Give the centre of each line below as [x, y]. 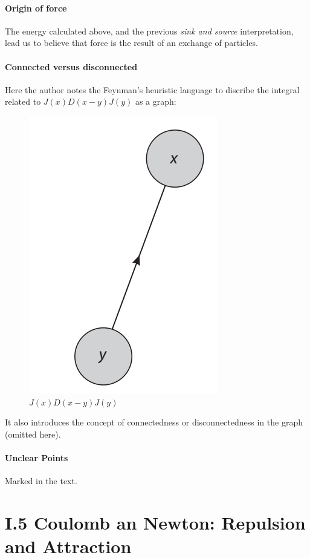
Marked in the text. [41, 481]
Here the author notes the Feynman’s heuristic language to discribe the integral [152, 89]
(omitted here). [33, 434]
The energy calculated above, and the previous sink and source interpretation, [149, 31]
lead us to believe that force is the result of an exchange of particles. [131, 43]
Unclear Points [37, 457]
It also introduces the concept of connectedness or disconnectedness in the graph [154, 422]
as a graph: [156, 101]
